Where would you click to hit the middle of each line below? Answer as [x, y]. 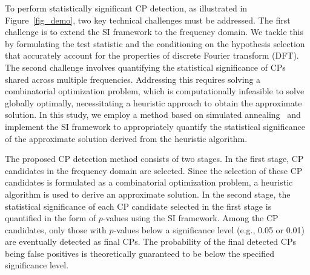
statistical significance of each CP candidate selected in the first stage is [138, 206]
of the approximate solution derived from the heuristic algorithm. [126, 138]
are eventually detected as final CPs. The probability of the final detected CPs [150, 241]
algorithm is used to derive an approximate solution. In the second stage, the [148, 194]
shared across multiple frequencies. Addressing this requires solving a [133, 79]
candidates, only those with [56, 229]
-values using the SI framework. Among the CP [190, 218]
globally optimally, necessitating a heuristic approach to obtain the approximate [153, 102]
